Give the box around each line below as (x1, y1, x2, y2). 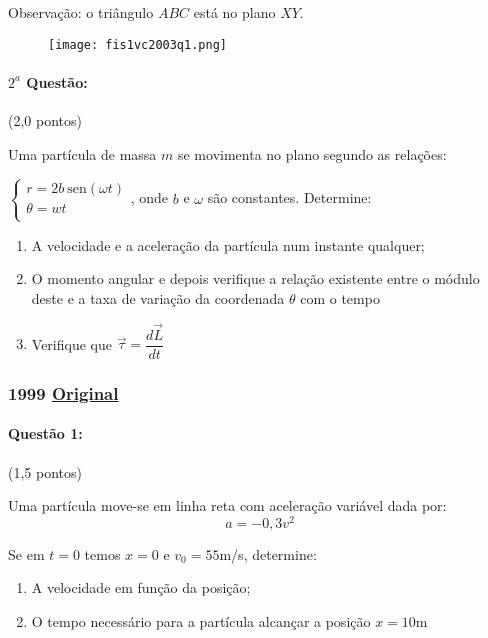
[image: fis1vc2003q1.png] (48, 37, 227, 52)
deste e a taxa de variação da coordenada (31, 288, 285, 309)
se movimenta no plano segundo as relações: (177, 143, 447, 164)
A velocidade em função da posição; (31, 577, 251, 598)
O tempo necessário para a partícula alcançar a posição (31, 610, 371, 631)
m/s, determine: (219, 543, 317, 564)
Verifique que (31, 333, 112, 354)
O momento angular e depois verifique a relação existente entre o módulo (31, 268, 480, 289)
